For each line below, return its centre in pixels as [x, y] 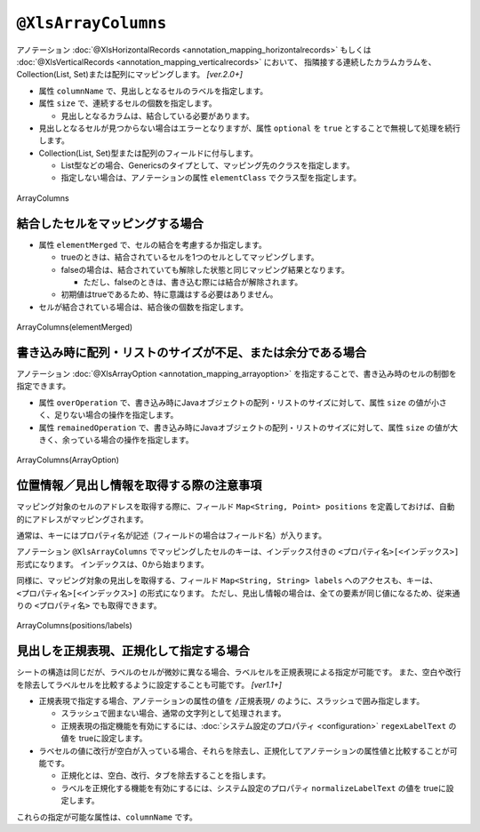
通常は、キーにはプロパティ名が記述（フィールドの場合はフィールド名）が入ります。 [172, 536]
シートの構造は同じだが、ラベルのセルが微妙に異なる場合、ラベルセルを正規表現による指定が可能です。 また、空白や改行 [239, 672]
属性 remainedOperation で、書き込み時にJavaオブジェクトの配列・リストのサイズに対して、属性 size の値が [244, 428]
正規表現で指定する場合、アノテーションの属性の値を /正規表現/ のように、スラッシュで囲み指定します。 [232, 701]
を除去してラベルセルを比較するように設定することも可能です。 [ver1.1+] [149, 684]
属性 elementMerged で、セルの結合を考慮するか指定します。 [152, 244]
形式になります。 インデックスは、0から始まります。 [112, 564]
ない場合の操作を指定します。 [124, 415]
